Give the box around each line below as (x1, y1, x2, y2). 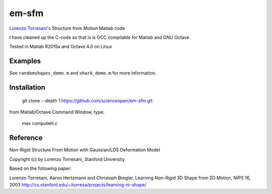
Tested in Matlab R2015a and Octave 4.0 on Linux (9, 43, 112, 50)
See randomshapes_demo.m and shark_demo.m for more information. (9, 70, 157, 76)
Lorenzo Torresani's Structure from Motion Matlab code (9, 25, 125, 31)
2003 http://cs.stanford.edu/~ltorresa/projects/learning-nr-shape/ (9, 181, 147, 187)
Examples (9, 57, 41, 66)
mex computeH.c (22, 120, 58, 126)
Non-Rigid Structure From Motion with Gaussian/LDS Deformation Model (9, 147, 161, 153)
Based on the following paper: (9, 165, 72, 171)
